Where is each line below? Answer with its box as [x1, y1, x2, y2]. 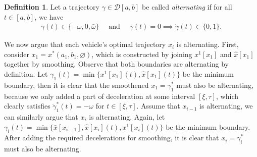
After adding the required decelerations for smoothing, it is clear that [4, 132, 219, 143]
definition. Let [4, 69, 48, 79]
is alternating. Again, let [89, 111, 165, 122]
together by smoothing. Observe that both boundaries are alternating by [4, 59, 229, 69]
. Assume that [136, 100, 180, 111]
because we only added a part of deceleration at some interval [4, 90, 195, 101]
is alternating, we [199, 100, 253, 111]
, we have [34, 11, 64, 22]
